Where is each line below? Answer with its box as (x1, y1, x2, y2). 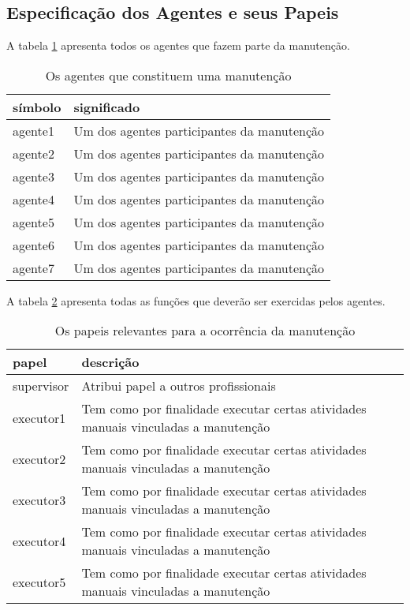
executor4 (13, 531, 66, 550)
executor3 (13, 490, 66, 509)
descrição (81, 353, 140, 372)
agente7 (13, 258, 54, 277)
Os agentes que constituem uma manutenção (45, 65, 292, 84)
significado (73, 97, 140, 116)
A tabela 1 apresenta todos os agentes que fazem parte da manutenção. (6, 37, 350, 54)
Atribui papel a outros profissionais (81, 376, 276, 395)
